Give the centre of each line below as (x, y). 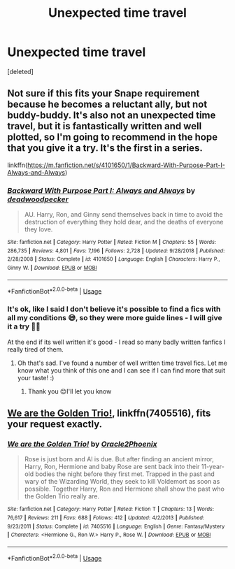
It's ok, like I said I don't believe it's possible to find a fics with (114, 309)
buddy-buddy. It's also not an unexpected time (112, 116)
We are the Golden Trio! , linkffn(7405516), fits (109, 413)
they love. (38, 229)
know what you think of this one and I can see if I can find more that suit (121, 370)
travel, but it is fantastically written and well (105, 126)
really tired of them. (36, 349)
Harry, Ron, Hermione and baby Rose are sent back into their (112, 467)
